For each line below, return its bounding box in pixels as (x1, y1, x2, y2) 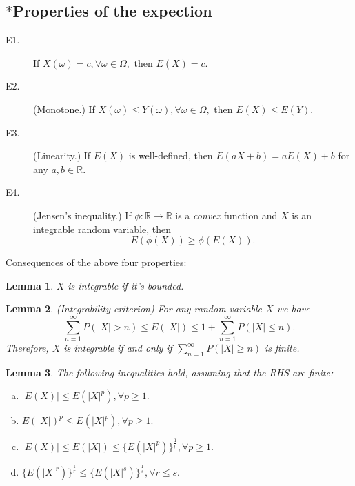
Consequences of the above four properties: (6, 255, 187, 270)
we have (276, 301, 310, 316)
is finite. (265, 341, 300, 355)
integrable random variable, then (33, 221, 172, 236)
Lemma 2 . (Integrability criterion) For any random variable (6, 301, 263, 316)
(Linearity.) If (33, 148, 91, 163)
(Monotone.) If (33, 101, 95, 116)
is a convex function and (175, 207, 278, 222)
